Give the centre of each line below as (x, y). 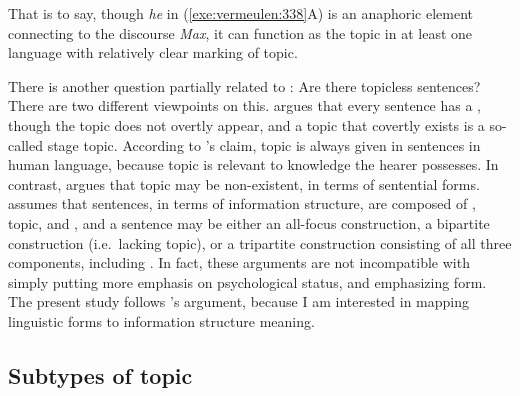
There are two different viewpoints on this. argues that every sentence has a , (245, 105)
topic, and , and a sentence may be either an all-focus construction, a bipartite (249, 222)
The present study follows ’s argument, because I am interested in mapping (239, 301)
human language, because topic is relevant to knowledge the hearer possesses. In (253, 164)
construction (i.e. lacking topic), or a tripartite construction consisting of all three (260, 242)
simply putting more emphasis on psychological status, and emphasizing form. (247, 281)
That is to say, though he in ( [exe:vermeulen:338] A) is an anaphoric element (241, 13)
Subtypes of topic (100, 374)
